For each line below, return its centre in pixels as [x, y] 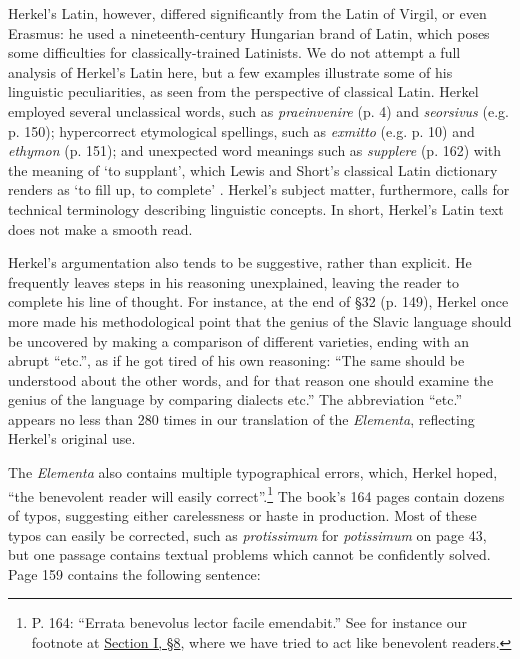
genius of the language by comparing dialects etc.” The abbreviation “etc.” [235, 399]
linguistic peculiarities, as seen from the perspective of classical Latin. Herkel [243, 91]
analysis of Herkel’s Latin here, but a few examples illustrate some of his [230, 71]
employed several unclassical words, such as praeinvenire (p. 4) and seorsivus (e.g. [258, 110]
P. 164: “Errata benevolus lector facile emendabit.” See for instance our [249, 622]
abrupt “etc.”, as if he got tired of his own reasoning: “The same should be [236, 360]
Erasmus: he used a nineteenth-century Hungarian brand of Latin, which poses [249, 32]
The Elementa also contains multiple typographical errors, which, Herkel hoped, [253, 472]
